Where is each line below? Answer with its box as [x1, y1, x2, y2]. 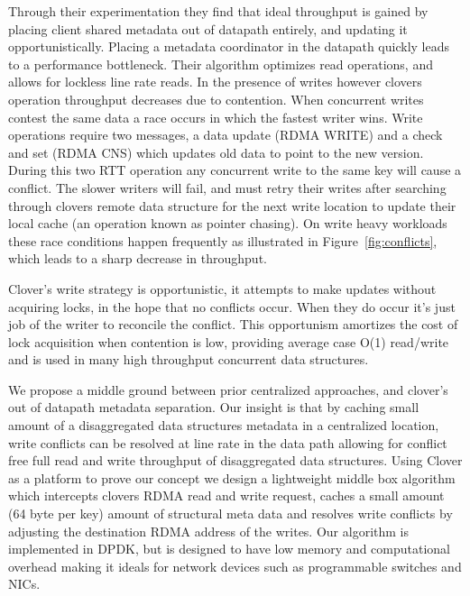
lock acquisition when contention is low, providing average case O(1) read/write [8, 332, 449, 351]
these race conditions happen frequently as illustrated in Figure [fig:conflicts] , [8, 231, 438, 250]
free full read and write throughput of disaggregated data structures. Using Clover [8, 451, 463, 470]
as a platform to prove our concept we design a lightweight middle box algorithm [8, 468, 456, 487]
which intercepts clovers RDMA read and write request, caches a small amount [8, 486, 445, 505]
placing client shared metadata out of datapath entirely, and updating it [8, 19, 408, 38]
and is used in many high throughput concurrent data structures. [8, 350, 369, 369]
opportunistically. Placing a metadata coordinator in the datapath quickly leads [8, 37, 449, 56]
